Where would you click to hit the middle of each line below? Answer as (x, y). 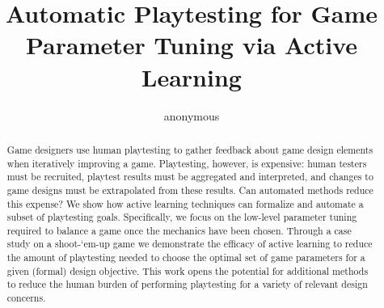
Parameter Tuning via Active (192, 45)
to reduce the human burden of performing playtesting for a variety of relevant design (187, 284)
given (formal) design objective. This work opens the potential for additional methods (188, 270)
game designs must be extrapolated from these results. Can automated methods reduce (190, 190)
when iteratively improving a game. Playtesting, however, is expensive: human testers (187, 163)
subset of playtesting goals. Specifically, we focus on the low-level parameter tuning (182, 217)
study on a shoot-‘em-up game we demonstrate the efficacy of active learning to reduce (190, 244)
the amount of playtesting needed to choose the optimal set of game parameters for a (186, 257)
